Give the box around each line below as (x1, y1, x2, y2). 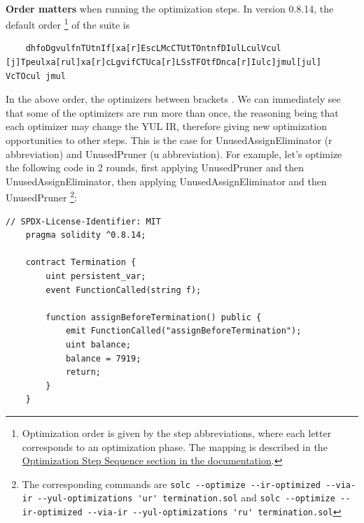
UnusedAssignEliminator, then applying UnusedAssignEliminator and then (6, 173, 327, 188)
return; (65, 367, 101, 378)
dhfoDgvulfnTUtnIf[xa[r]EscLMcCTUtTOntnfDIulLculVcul (25, 43, 281, 54)
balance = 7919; (65, 353, 141, 364)
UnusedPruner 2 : (6, 188, 77, 205)
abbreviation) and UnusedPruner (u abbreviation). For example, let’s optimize (6, 146, 342, 161)
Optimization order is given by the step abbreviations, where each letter (22, 425, 332, 440)
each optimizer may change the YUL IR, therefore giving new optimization (6, 119, 327, 134)
